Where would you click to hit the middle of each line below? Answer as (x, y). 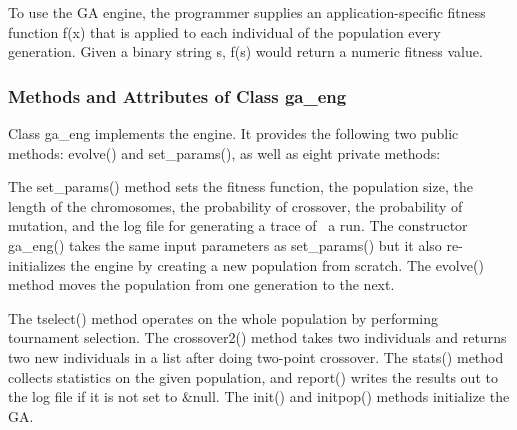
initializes (37, 264)
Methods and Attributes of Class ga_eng (177, 95)
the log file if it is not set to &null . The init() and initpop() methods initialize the (259, 396)
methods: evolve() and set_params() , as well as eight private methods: (224, 152)
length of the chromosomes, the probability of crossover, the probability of (235, 205)
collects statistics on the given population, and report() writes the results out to (253, 376)
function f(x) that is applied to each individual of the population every (224, 31)
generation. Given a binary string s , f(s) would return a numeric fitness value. (245, 51)
